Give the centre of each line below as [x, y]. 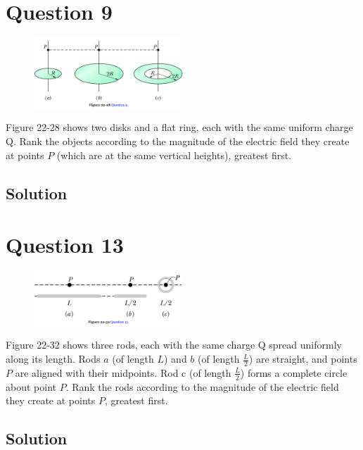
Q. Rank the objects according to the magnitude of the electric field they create [178, 141]
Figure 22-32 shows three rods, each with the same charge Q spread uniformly [174, 345]
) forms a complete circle [294, 372]
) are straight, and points [303, 359]
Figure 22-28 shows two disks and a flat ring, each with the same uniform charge [179, 127]
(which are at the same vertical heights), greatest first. [174, 155]
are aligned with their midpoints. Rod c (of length [123, 372]
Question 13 [65, 245]
